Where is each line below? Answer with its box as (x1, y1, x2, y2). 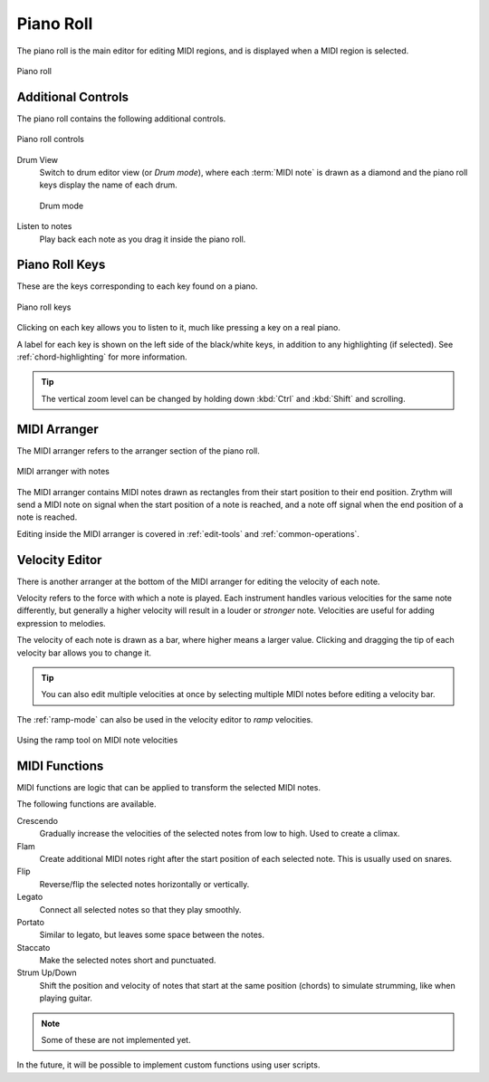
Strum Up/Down (16, 967, 77, 978)
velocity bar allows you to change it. (16, 647, 152, 658)
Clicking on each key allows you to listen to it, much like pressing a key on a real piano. (16, 322, 341, 333)
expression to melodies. (16, 618, 106, 628)
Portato (16, 916, 45, 927)
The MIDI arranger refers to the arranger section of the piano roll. (16, 445, 260, 456)
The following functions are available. (16, 799, 157, 809)
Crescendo (16, 815, 59, 826)
